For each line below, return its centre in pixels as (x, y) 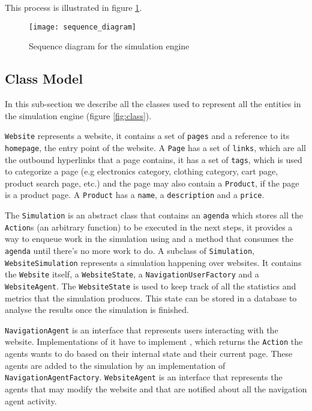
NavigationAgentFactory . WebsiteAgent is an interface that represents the (144, 377)
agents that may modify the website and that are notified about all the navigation (156, 388)
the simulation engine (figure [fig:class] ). (78, 115)
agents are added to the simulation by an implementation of (115, 365)
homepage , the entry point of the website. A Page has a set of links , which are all (155, 147)
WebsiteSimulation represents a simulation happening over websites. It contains (153, 262)
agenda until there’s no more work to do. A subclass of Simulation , (130, 251)
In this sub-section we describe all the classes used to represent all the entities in (153, 104)
